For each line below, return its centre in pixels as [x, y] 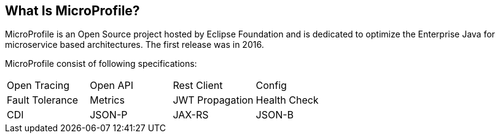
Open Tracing [38, 86]
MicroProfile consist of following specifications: [101, 64]
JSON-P [109, 115]
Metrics [107, 100]
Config [271, 86]
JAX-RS [191, 115]
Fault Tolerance [43, 100]
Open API [112, 86]
